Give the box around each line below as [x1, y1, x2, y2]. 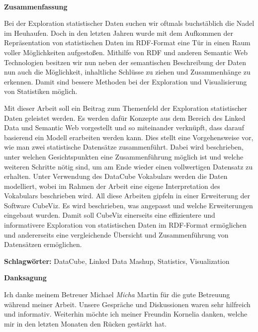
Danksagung [4, 272, 47, 283]
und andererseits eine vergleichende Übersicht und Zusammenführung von [4, 229, 229, 240]
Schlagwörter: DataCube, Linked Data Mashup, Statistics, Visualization [4, 255, 230, 266]
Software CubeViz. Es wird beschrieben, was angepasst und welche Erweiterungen [4, 200, 253, 210]
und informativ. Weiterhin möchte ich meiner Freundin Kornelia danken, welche [4, 309, 248, 319]
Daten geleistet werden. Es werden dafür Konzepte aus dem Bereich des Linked [4, 112, 246, 123]
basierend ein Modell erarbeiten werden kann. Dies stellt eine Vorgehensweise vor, [4, 132, 254, 142]
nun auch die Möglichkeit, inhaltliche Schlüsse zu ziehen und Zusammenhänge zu [4, 67, 251, 77]
